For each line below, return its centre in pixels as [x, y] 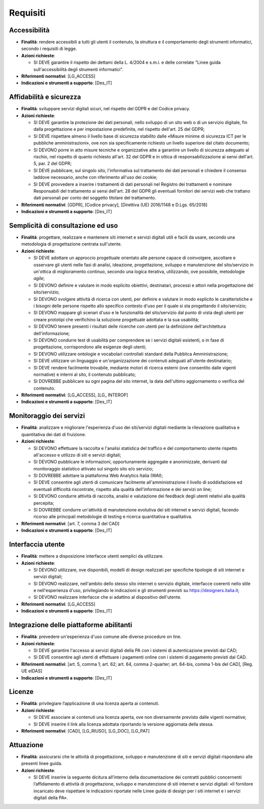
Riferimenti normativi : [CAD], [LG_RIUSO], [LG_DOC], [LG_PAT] [86, 731]
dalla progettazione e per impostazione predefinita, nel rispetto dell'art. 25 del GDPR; [119, 129]
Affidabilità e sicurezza [45, 97]
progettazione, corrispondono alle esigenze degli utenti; [90, 347]
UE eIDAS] [32, 671]
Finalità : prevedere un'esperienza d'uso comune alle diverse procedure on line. [101, 637]
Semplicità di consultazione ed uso [64, 225]
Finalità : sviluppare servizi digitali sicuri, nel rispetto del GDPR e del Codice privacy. [106, 109]
